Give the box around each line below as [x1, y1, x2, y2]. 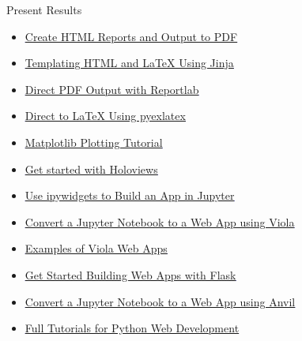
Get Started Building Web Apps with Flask [25, 266, 236, 283]
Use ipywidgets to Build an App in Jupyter [25, 187, 235, 204]
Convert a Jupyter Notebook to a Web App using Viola [25, 213, 295, 230]
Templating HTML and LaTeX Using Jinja [25, 54, 234, 71]
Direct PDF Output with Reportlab [25, 81, 199, 97]
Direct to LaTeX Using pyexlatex [25, 107, 186, 124]
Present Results [6, 2, 82, 17]
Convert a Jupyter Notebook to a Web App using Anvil [25, 293, 296, 309]
